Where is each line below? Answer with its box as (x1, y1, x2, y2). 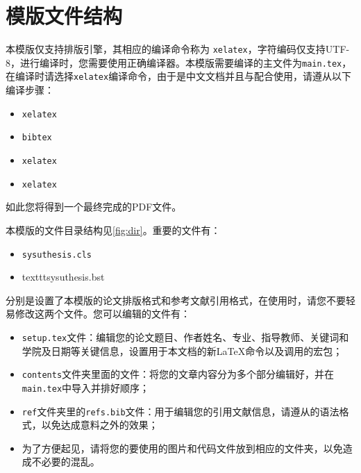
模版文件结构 (6, 1, 123, 30)
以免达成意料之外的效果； (41, 417, 158, 432)
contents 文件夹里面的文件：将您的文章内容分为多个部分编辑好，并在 (22, 367, 335, 381)
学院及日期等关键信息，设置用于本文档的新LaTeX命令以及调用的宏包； (22, 343, 343, 358)
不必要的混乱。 (31, 454, 100, 469)
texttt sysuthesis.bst (22, 269, 105, 284)
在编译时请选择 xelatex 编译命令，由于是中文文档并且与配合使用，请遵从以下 (6, 69, 352, 83)
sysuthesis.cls (22, 249, 92, 260)
